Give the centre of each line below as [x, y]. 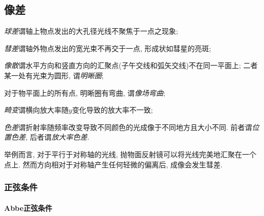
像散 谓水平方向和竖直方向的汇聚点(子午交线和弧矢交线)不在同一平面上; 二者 [131, 65]
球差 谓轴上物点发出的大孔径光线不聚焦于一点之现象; [91, 31]
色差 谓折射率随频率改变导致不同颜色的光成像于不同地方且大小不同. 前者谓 [128, 127]
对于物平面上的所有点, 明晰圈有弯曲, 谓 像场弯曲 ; [85, 92]
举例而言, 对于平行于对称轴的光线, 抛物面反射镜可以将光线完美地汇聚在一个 [130, 154]
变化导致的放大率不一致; [112, 110]
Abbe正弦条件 [28, 208]
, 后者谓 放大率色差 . [58, 137]
